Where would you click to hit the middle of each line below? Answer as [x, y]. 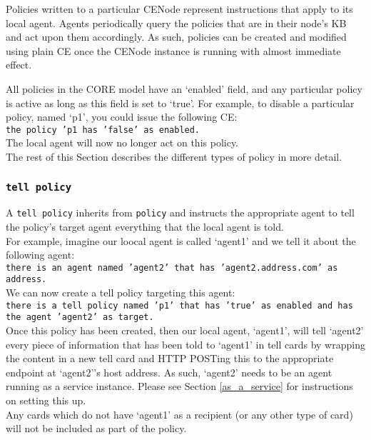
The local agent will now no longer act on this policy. [122, 142]
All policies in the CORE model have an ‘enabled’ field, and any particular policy [184, 88]
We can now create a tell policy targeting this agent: [121, 292]
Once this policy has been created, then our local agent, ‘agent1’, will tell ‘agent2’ [185, 330]
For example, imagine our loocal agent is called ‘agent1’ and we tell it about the [181, 240]
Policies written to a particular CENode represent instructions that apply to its [179, 9]
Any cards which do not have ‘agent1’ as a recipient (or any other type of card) [179, 414]
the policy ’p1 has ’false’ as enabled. [103, 130]
